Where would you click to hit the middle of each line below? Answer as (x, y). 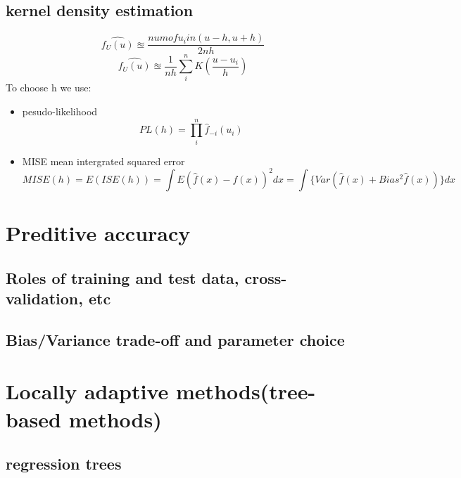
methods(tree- (246, 391)
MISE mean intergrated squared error (103, 161)
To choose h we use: (49, 88)
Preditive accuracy (98, 232)
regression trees (64, 464)
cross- (266, 277)
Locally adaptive (87, 391)
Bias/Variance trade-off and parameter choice (175, 339)
